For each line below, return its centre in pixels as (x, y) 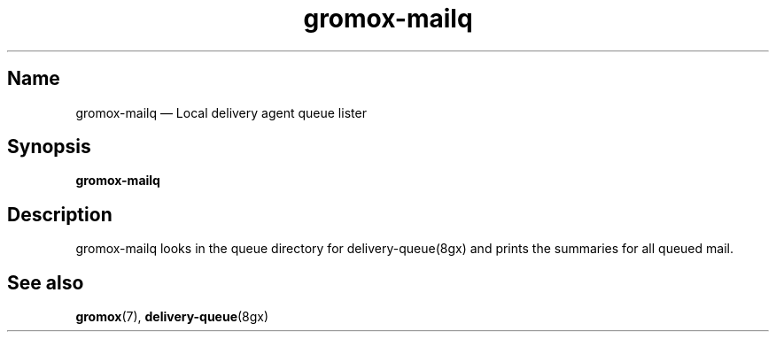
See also (46, 282)
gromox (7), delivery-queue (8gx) (172, 317)
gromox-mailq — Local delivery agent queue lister (221, 112)
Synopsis (49, 147)
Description (60, 214)
